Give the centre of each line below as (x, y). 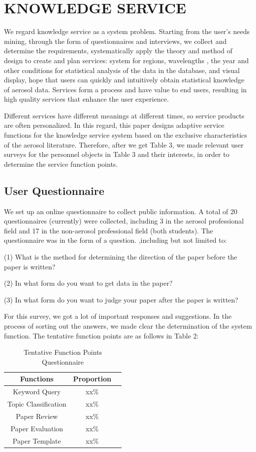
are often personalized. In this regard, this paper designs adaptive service (114, 125)
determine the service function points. (61, 164)
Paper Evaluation (37, 428)
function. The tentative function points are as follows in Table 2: (101, 335)
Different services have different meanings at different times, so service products (124, 115)
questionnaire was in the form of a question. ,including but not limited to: (115, 240)
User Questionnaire (54, 190)
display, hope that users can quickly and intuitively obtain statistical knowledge (124, 80)
